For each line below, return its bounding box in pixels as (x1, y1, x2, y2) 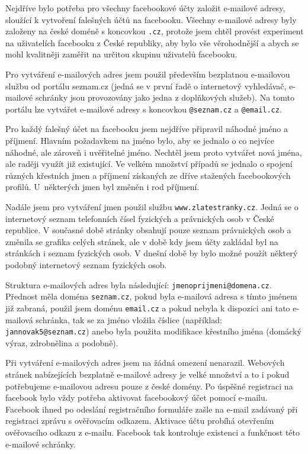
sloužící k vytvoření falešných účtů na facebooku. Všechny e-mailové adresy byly (5, 13, 297, 25)
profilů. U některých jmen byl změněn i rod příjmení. (5, 181, 200, 193)
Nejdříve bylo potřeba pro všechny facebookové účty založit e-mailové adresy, (5, 2, 285, 14)
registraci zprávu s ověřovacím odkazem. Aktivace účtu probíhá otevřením (5, 414, 274, 427)
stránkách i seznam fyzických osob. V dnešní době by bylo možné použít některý (5, 247, 298, 259)
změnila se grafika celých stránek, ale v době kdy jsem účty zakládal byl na (5, 235, 278, 247)
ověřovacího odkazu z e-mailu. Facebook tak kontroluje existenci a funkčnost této (5, 426, 300, 439)
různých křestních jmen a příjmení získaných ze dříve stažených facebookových (5, 169, 291, 181)
